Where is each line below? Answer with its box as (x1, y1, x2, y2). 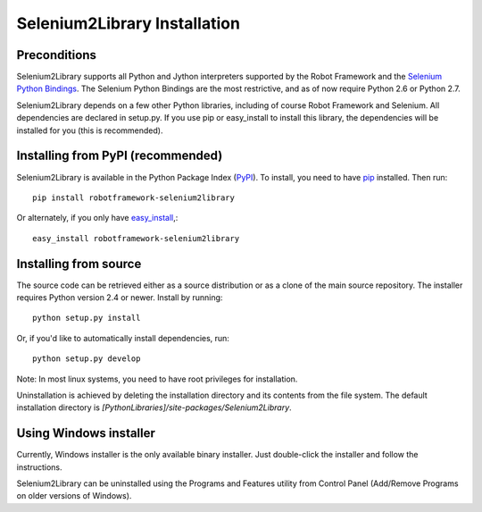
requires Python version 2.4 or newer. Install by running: (16, 292, 223, 303)
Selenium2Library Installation (16, 13, 241, 33)
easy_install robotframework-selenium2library (32, 233, 240, 243)
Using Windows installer (16, 425, 156, 441)
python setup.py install (32, 313, 141, 323)
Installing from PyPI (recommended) (16, 148, 223, 164)
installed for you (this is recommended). (16, 125, 163, 136)
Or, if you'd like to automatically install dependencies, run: (16, 332, 229, 343)
